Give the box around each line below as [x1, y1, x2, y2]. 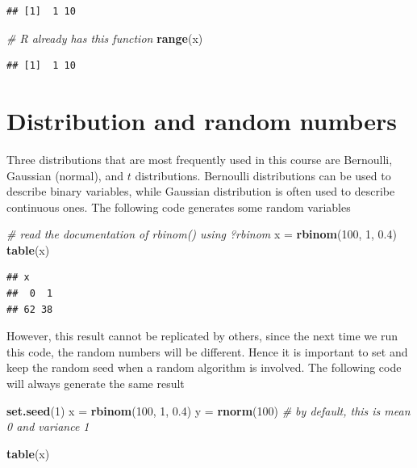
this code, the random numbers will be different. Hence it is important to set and [6, 343, 408, 360]
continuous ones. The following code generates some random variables [6, 198, 351, 215]
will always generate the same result [6, 375, 185, 392]
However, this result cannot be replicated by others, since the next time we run [6, 327, 398, 344]
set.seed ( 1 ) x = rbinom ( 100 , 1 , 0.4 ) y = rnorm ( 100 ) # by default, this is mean [6, 402, 411, 419]
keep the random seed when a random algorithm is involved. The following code [6, 359, 402, 376]
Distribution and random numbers [6, 103, 397, 137]
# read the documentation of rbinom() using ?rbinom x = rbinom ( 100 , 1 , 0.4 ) [6, 226, 397, 242]
